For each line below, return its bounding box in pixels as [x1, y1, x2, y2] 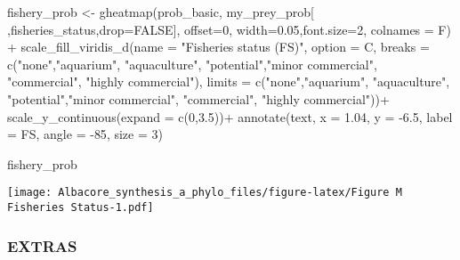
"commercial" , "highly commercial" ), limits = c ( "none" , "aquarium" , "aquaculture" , [7, 72, 450, 91]
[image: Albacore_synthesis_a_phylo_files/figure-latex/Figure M [7, 186, 402, 199]
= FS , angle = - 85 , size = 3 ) [7, 125, 163, 143]
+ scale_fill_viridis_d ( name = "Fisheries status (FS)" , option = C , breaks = [7, 37, 430, 56]
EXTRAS [7, 234, 77, 256]
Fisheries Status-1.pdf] [7, 201, 154, 214]
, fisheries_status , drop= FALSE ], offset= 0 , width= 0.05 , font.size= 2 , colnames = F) [7, 20, 451, 38]
